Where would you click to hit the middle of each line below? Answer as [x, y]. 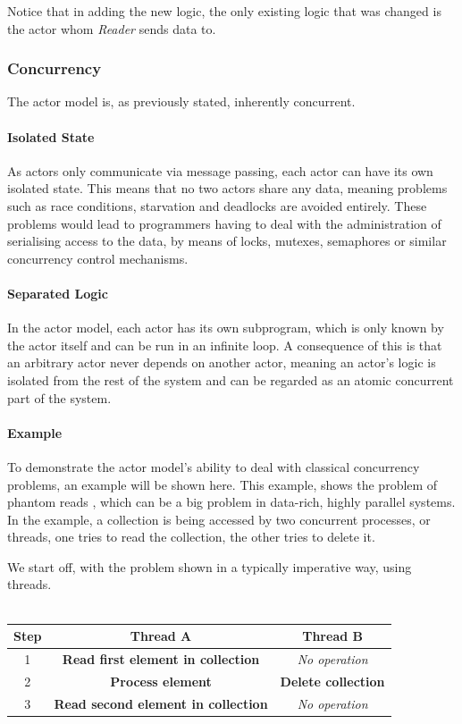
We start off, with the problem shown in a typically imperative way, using [210, 566]
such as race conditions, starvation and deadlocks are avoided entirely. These [217, 205]
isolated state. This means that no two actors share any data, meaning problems [227, 188]
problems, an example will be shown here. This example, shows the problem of [223, 484]
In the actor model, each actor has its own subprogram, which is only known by [226, 328]
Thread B [332, 636]
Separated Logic [58, 293]
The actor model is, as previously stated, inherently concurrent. [181, 101]
